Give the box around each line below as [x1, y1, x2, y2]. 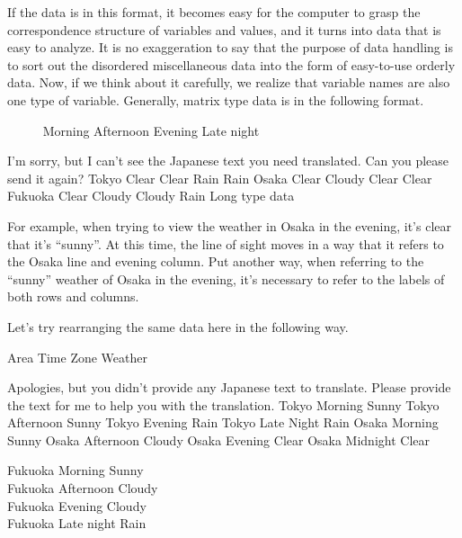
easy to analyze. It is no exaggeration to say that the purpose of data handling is [7, 38, 453, 57]
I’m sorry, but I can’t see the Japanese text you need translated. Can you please [7, 151, 449, 170]
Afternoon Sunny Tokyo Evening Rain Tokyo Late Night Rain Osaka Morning [7, 413, 439, 432]
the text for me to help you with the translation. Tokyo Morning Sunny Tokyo [7, 395, 440, 414]
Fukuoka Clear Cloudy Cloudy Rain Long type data [7, 186, 295, 205]
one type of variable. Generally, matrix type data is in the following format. [7, 90, 424, 109]
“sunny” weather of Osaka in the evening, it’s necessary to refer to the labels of [7, 269, 445, 288]
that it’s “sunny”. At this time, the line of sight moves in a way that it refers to [7, 234, 444, 253]
